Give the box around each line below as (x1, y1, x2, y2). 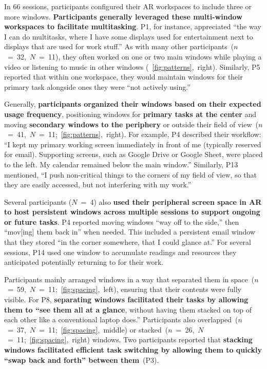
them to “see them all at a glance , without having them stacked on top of (4, 304, 252, 315)
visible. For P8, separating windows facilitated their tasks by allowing (4, 294, 249, 305)
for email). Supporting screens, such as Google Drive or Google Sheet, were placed (4, 149, 263, 160)
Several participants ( (4, 196, 72, 207)
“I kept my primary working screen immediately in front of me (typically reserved (4, 139, 261, 149)
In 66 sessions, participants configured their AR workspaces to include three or (4, 1, 252, 11)
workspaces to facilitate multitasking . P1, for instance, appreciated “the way (4, 21, 261, 32)
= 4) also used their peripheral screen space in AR (81, 196, 262, 207)
